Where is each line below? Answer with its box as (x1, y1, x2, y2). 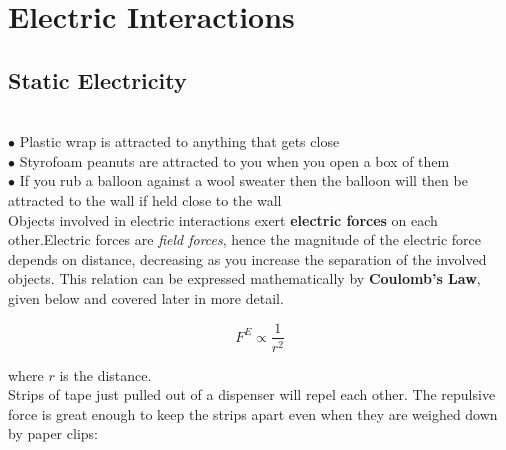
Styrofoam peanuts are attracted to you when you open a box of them (19, 150, 450, 171)
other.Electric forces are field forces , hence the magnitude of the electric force (8, 229, 482, 250)
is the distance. (59, 364, 152, 385)
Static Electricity (8, 64, 187, 95)
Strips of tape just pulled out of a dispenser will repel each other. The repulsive (8, 384, 496, 405)
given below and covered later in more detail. (8, 287, 284, 308)
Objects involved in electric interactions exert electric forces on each (8, 209, 438, 230)
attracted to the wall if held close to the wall (8, 189, 282, 210)
